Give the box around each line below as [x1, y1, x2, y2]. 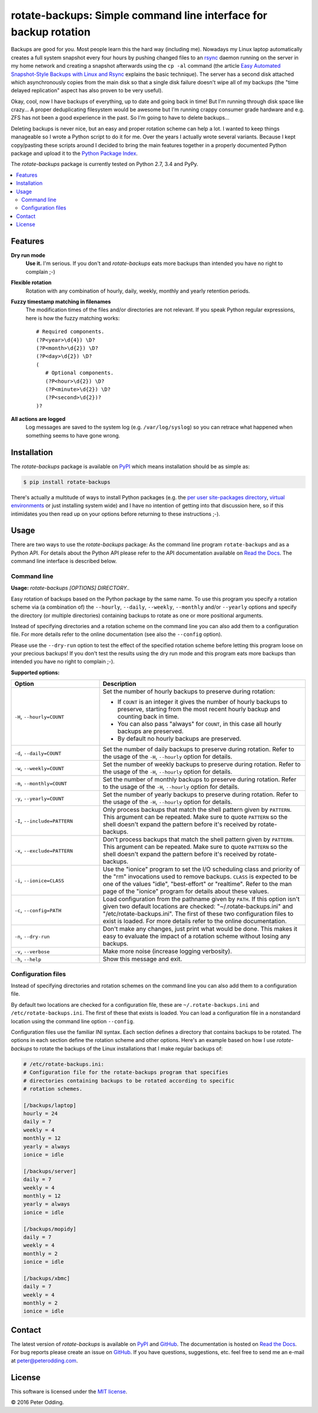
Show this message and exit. [102, 955, 183, 963]
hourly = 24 [23, 1110, 58, 1117]
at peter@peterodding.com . [11, 1357, 78, 1364]
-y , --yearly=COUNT [14, 794, 65, 802]
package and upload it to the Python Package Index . [11, 150, 138, 157]
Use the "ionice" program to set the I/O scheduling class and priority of [102, 865, 300, 874]
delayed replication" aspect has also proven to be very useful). [11, 87, 163, 94]
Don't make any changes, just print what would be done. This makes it [102, 925, 297, 933]
